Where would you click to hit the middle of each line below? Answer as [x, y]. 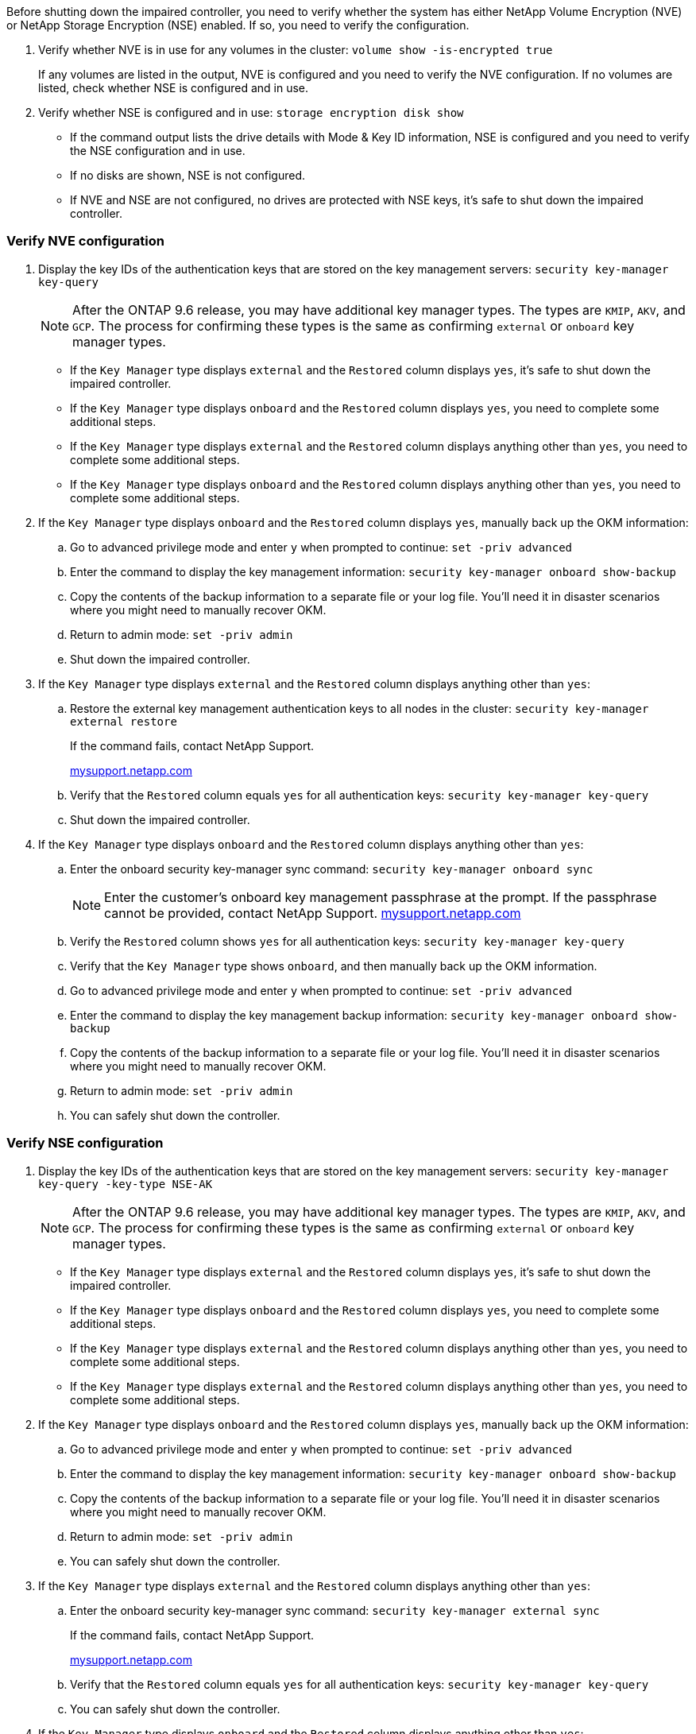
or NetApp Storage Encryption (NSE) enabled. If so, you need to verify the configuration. [238, 25]
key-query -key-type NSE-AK [126, 1184]
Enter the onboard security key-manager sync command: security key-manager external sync [335, 1610]
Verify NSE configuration [85, 1143]
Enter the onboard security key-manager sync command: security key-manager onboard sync [332, 869]
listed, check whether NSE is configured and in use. [174, 88]
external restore [124, 721]
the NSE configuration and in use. [158, 151]
